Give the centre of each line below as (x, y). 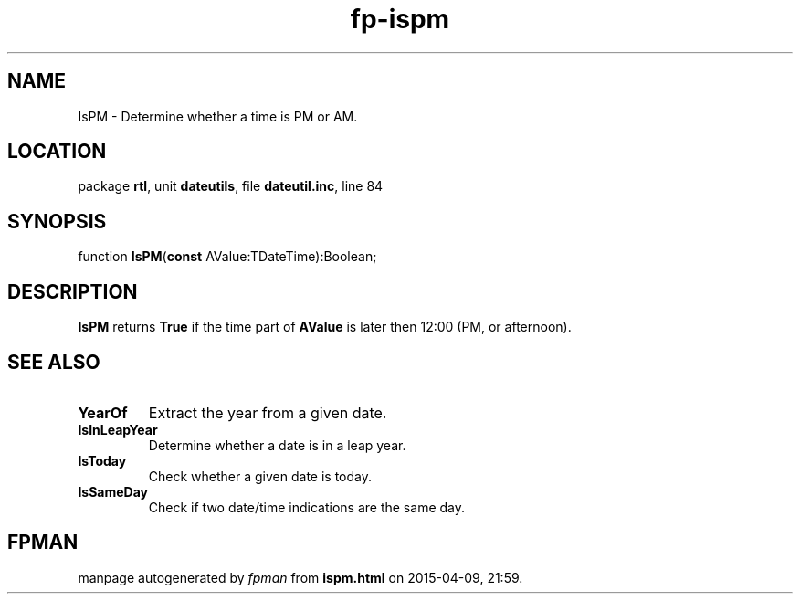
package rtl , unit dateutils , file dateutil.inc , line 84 (231, 186)
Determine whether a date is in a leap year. (277, 445)
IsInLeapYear (118, 429)
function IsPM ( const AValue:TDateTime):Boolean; (227, 257)
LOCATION (57, 152)
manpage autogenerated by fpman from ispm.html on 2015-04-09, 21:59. (300, 577)
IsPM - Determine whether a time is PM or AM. (218, 116)
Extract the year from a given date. (268, 412)
